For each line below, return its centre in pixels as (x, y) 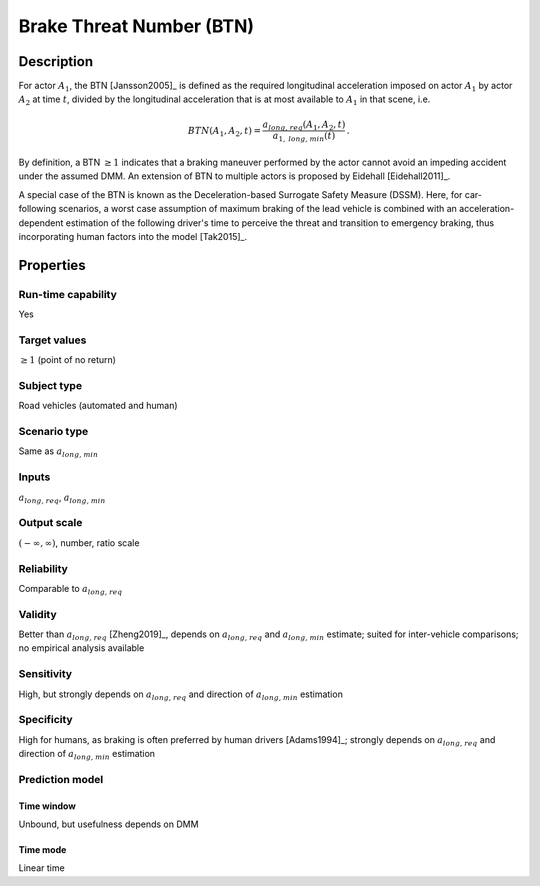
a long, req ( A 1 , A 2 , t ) (304, 125)
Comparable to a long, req (70, 589)
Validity (37, 614)
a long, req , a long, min (62, 498)
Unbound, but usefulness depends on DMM (108, 824)
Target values (52, 340)
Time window (47, 806)
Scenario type (53, 432)
